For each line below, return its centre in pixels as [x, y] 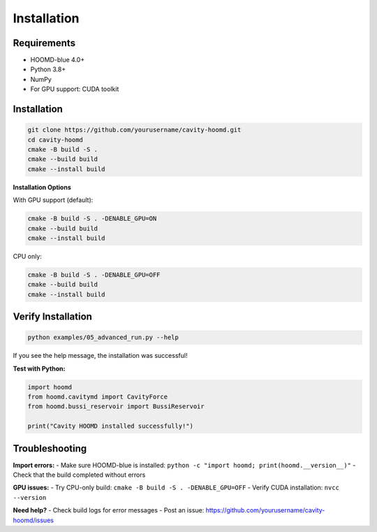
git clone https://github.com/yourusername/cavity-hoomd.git [134, 130]
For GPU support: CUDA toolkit [75, 89]
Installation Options [42, 187]
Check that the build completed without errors [79, 475]
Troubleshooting [50, 448]
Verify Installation [52, 317]
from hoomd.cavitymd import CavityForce [97, 397]
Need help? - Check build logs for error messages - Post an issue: [109, 510]
